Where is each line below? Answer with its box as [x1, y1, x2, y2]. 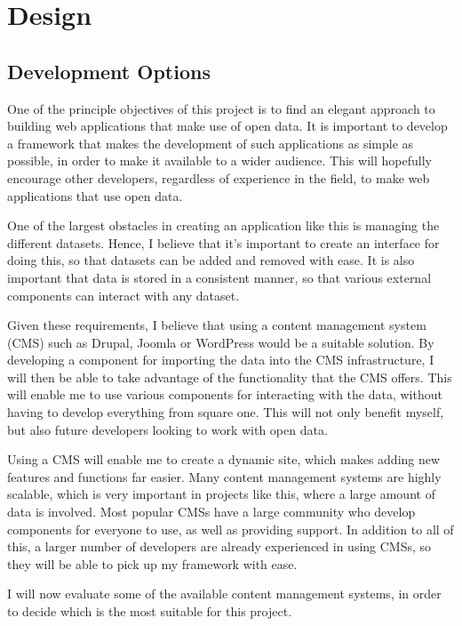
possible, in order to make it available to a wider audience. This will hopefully [7, 151, 432, 170]
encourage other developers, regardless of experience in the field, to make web [7, 168, 430, 187]
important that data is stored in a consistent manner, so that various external [7, 268, 432, 286]
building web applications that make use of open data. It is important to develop [7, 116, 448, 135]
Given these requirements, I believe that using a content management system [7, 316, 426, 334]
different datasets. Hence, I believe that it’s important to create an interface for [7, 233, 440, 252]
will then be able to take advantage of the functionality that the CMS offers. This [7, 367, 452, 386]
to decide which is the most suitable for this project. [7, 602, 292, 621]
